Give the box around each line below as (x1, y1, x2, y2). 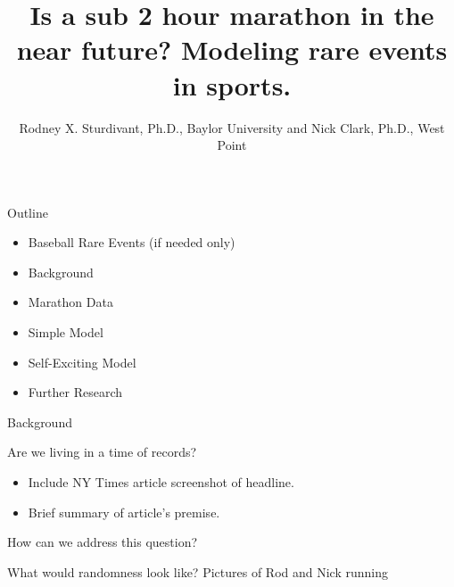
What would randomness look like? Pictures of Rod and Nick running (7, 562, 389, 581)
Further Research (28, 383, 122, 401)
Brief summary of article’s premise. (28, 502, 220, 521)
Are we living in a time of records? (7, 442, 197, 461)
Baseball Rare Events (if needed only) (28, 233, 235, 252)
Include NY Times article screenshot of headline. (28, 473, 294, 492)
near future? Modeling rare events (16, 31, 448, 68)
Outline (7, 203, 48, 221)
